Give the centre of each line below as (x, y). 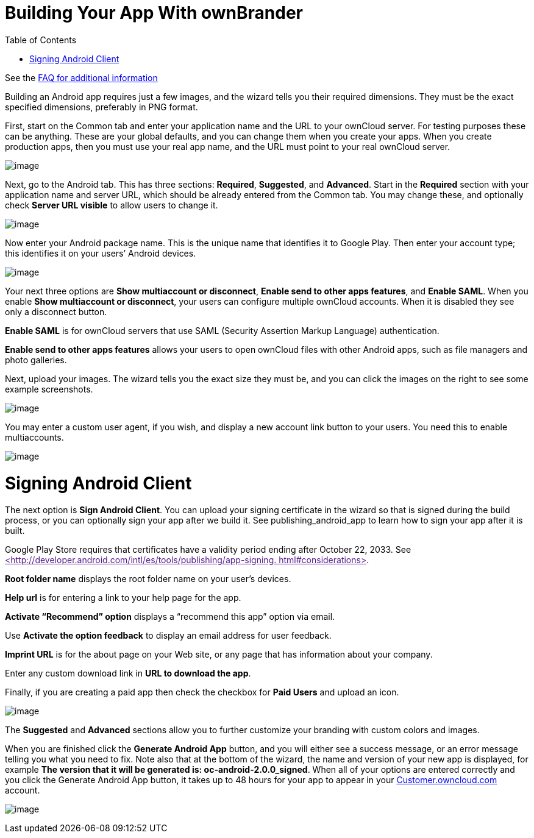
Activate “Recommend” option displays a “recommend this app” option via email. (170, 617)
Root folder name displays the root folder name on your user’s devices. (148, 579)
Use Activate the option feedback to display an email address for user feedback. (168, 636)
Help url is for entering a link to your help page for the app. (123, 598)
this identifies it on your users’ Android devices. (101, 253)
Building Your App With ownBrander (154, 13)
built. (15, 531)
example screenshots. (49, 389)
